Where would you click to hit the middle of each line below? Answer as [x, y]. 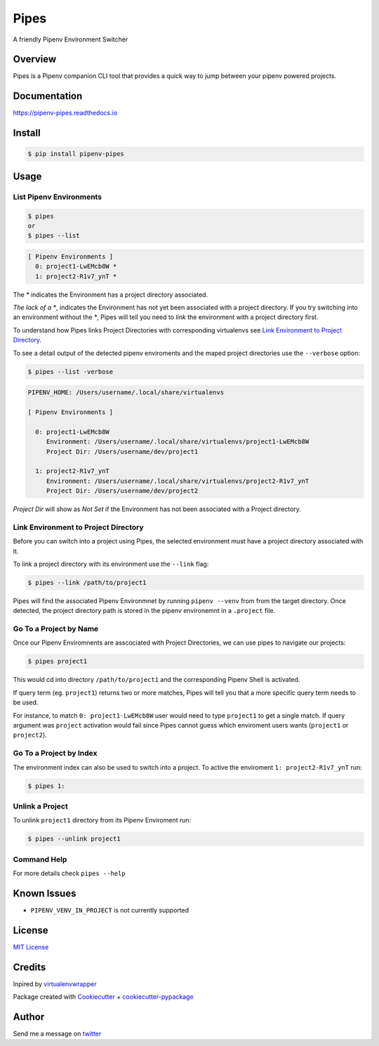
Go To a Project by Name [56, 629]
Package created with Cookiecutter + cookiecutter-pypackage [103, 997]
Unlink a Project [40, 806]
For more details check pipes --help [69, 873]
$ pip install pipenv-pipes [76, 154]
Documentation [48, 96]
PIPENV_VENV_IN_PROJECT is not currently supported [110, 910]
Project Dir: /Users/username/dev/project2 [122, 491]
